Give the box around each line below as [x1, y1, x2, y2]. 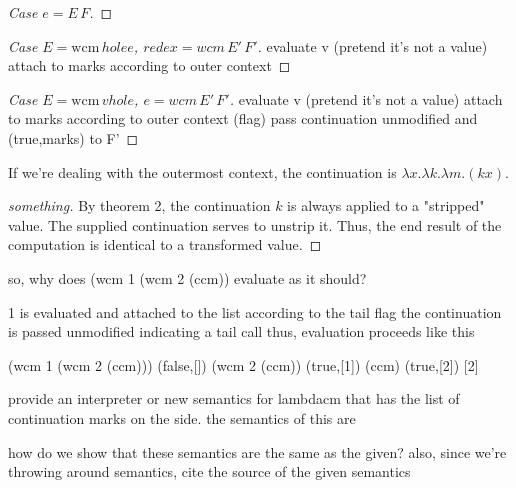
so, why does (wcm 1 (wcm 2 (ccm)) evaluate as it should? [8, 267, 367, 288]
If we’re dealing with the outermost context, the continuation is [8, 161, 397, 182]
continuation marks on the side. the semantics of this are [8, 407, 356, 428]
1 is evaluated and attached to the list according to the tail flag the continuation [8, 301, 502, 322]
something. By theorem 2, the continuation [8, 195, 271, 216]
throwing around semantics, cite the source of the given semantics [8, 461, 411, 482]
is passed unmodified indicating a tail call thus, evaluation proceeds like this [8, 321, 475, 342]
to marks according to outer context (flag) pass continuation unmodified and [8, 108, 478, 129]
